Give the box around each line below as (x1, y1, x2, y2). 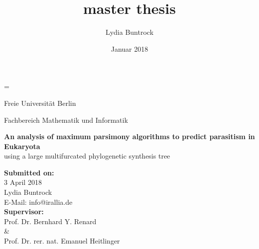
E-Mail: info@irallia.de (4, 196, 73, 207)
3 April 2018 (4, 177, 42, 187)
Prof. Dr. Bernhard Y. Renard (4, 216, 97, 226)
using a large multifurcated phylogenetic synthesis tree (4, 151, 170, 161)
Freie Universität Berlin (4, 97, 76, 108)
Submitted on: (4, 167, 54, 177)
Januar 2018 (111, 43, 148, 54)
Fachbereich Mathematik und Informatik (4, 114, 128, 125)
